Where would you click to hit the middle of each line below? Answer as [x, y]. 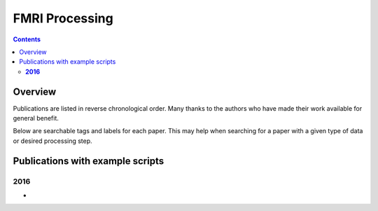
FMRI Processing [63, 18]
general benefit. [36, 118]
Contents [27, 39]
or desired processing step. [52, 141]
